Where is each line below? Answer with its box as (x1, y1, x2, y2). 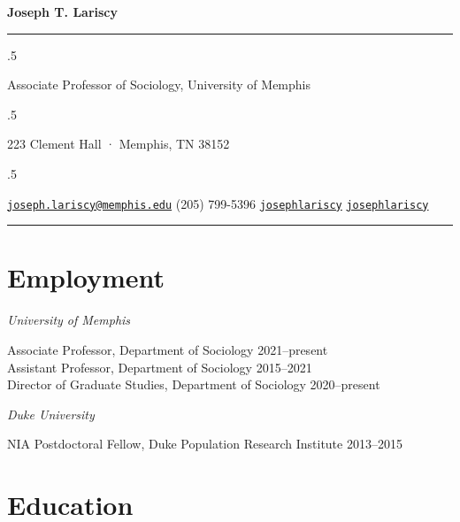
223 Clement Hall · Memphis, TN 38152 (7, 134, 230, 153)
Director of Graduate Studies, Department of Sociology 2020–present (7, 375, 380, 394)
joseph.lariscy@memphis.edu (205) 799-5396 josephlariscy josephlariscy (7, 194, 429, 212)
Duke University (7, 404, 95, 423)
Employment (7, 259, 165, 296)
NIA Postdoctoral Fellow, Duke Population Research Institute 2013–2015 (7, 434, 402, 453)
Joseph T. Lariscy (7, 3, 119, 20)
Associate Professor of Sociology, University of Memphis (7, 75, 310, 94)
